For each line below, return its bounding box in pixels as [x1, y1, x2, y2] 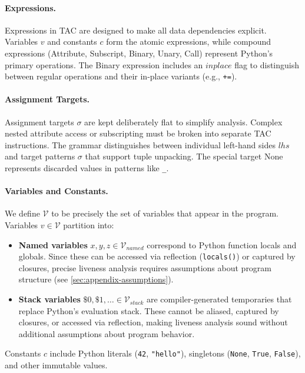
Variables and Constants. [5, 185, 108, 197]
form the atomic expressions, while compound [106, 35, 271, 48]
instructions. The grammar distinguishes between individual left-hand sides [5, 138, 276, 151]
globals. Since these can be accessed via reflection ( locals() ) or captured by [18, 250, 296, 262]
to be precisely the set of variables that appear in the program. [51, 207, 279, 219]
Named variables [18, 238, 88, 251]
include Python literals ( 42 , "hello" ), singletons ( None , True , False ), [49, 347, 301, 359]
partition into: [63, 219, 114, 231]
